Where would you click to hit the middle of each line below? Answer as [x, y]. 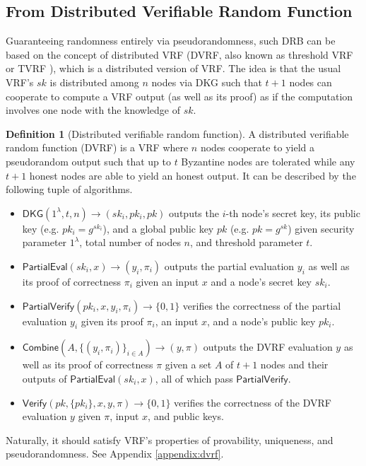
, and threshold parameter [246, 242]
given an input [167, 281]
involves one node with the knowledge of [93, 110]
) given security [321, 228]
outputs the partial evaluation [229, 266]
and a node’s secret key [261, 281]
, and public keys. [186, 416]
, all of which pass [194, 378]
